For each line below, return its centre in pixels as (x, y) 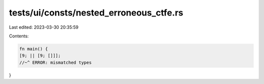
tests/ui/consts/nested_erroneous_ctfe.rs (96, 13)
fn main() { (34, 49)
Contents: (19, 36)
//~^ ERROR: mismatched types (55, 62)
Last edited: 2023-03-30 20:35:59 (44, 27)
